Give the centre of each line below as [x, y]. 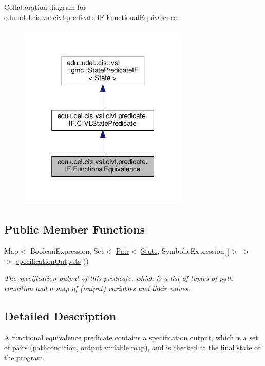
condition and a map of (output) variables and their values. [97, 288]
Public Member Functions [74, 229]
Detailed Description [60, 315]
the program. [25, 357]
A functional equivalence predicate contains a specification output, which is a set [131, 337]
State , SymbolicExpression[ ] [185, 251]
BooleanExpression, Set [67, 251]
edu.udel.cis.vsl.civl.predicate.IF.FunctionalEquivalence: [91, 17]
